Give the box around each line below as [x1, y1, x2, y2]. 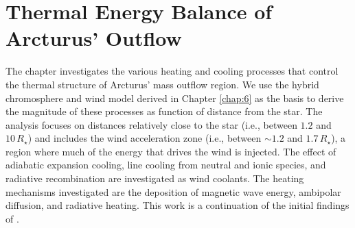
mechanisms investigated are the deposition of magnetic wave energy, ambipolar [5, 184, 341, 199]
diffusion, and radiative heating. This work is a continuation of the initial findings [5, 198, 350, 212]
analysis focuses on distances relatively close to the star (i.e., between [5, 117, 297, 131]
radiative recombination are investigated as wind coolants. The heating [5, 171, 304, 186]
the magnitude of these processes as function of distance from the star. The [5, 104, 323, 118]
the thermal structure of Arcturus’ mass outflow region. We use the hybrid [5, 77, 319, 91]
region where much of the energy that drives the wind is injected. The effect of [5, 144, 336, 158]
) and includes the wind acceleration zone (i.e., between [27, 131, 262, 145]
